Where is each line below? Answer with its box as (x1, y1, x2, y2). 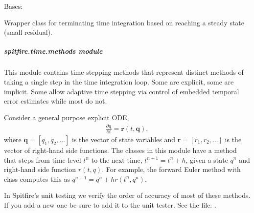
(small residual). (4, 27, 52, 37)
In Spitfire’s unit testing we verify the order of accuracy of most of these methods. (4, 190, 251, 200)
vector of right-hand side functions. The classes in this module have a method (4, 145, 237, 155)
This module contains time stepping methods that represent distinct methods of (4, 67, 244, 77)
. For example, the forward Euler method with (102, 164, 241, 174)
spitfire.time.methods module (4, 46, 103, 56)
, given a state (185, 154, 228, 165)
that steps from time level (4, 154, 81, 165)
